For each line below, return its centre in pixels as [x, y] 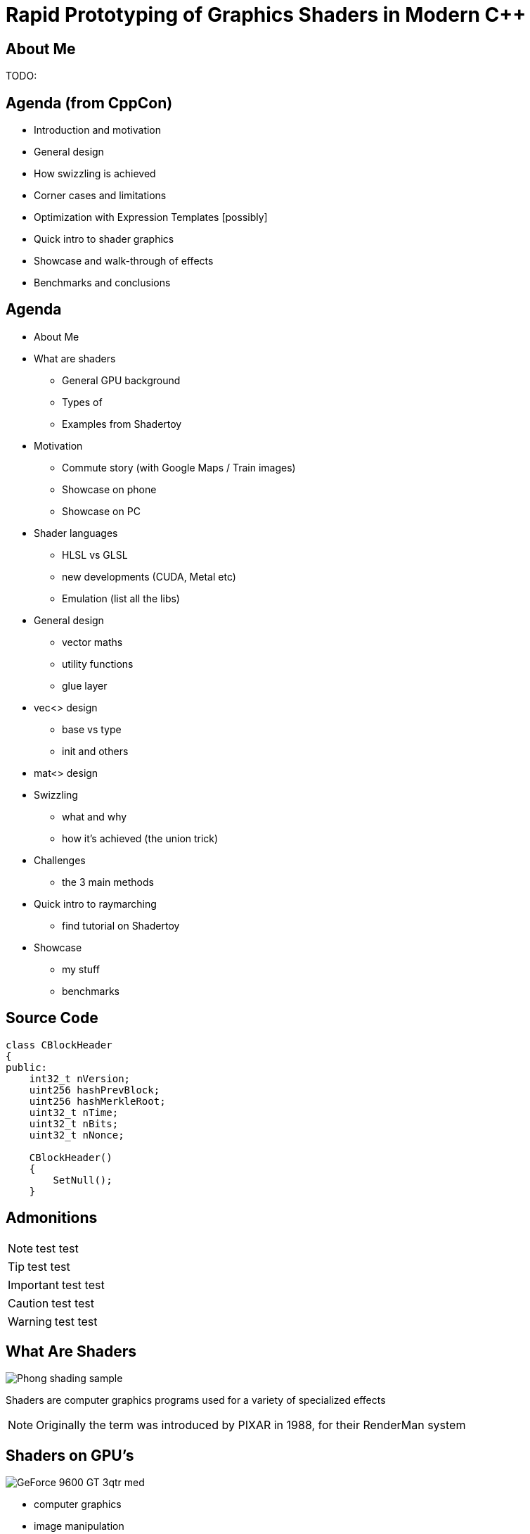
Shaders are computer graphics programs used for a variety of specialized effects [196, 1400]
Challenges [60, 860]
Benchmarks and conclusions [102, 283]
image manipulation [79, 1526]
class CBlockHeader [59, 1045]
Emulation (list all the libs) [121, 598]
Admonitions [52, 1218]
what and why [95, 816]
